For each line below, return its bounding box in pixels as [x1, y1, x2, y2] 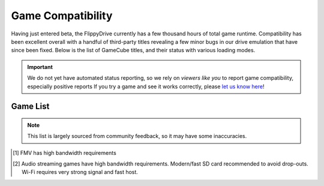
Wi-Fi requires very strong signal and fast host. [22, 169, 138, 176]
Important [27, 63, 53, 70]
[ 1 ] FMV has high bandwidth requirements [13, 149, 116, 156]
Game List [11, 101, 50, 112]
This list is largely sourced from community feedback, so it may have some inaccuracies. [27, 133, 247, 140]
